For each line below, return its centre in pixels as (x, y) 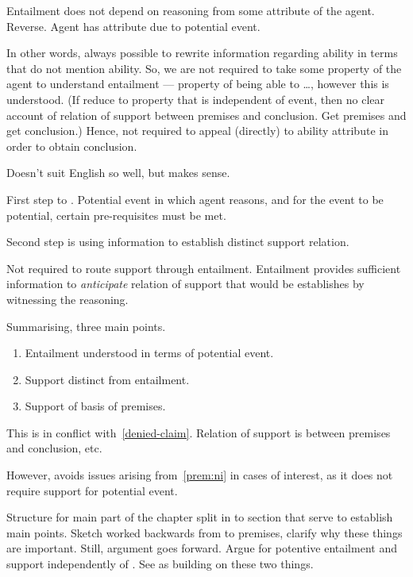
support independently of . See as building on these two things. (160, 564)
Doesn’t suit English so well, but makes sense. (118, 173)
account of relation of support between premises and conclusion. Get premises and (206, 115)
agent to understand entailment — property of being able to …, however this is (198, 84)
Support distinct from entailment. (107, 379)
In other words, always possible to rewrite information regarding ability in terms (202, 53)
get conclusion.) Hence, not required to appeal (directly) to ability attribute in (197, 131)
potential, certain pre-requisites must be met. (116, 215)
